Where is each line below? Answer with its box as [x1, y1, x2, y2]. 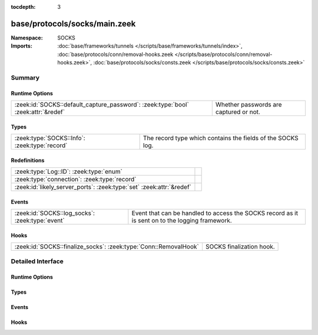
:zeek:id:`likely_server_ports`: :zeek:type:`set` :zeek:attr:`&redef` [14, 183, 191, 191]
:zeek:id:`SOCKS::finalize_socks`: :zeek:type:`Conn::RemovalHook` [14, 243, 200, 251]
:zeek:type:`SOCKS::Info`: [14, 134, 85, 142]
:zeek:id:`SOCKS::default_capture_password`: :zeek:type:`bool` [14, 101, 190, 109]
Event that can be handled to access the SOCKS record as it [131, 209, 299, 217]
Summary [11, 74, 40, 82]
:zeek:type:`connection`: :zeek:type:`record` [14, 175, 137, 184]
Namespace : [11, 34, 44, 41]
